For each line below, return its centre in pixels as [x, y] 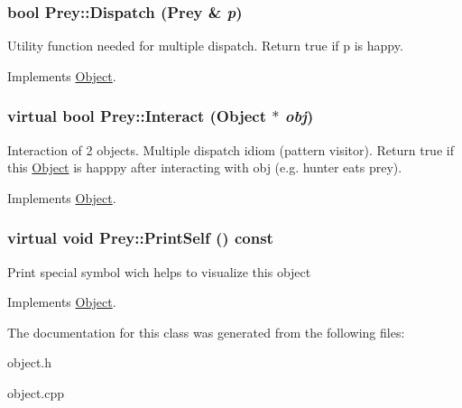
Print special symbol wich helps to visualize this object [159, 271]
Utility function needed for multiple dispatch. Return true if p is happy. [205, 46]
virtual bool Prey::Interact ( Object [137, 116]
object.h [30, 362]
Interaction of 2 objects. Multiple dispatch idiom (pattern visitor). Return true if [231, 149]
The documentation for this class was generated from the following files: [206, 332]
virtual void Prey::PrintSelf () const [140, 238]
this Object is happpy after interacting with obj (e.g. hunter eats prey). [205, 167]
